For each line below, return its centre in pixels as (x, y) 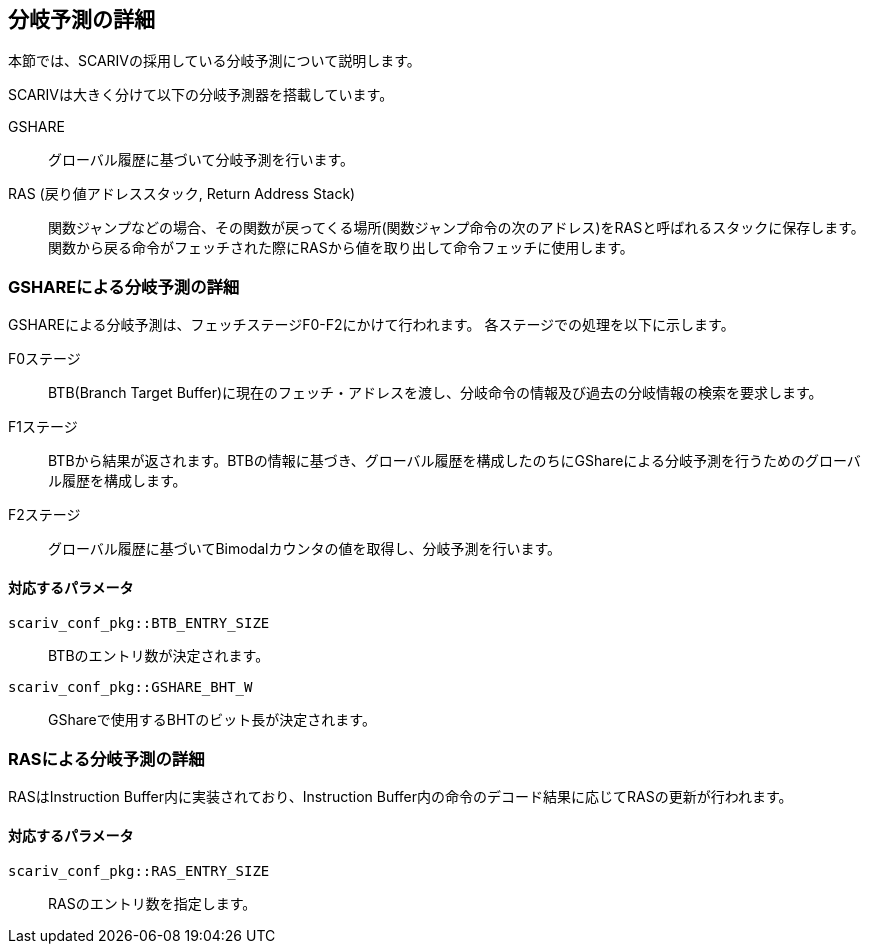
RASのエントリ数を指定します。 (152, 904)
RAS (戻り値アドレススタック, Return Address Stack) (182, 194)
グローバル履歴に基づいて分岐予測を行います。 (201, 160)
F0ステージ (44, 359)
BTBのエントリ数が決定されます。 (159, 656)
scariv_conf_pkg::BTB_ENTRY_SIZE (139, 623)
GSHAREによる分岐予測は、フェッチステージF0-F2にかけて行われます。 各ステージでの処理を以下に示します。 (371, 325)
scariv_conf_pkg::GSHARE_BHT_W (130, 687)
